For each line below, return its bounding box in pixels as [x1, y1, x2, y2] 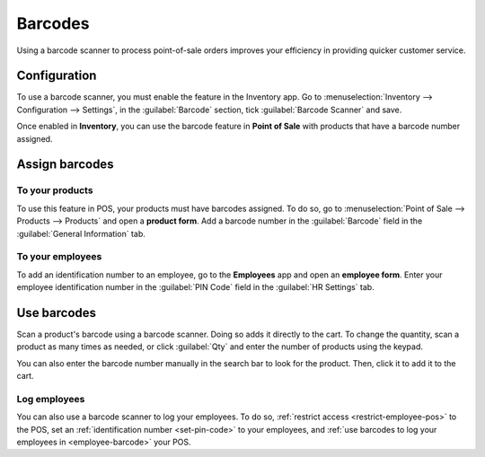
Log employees [16, 392, 85, 405]
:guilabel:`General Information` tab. [16, 228, 145, 239]
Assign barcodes [16, 157, 114, 172]
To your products [16, 184, 93, 197]
